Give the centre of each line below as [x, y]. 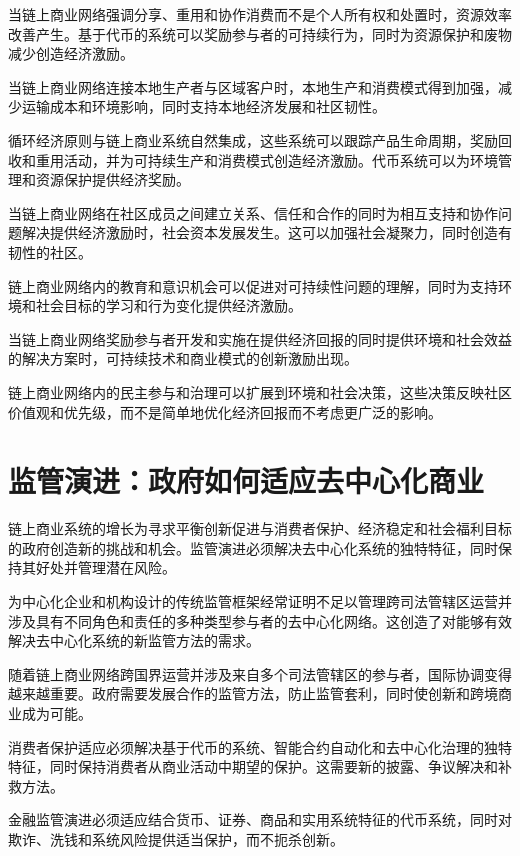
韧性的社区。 [50, 251]
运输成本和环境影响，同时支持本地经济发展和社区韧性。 [203, 106]
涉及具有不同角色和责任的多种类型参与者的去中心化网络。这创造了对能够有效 [260, 620]
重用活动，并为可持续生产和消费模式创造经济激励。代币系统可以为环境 [266, 159]
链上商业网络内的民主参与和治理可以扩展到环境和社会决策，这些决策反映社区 [260, 391]
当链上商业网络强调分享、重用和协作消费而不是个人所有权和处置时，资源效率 [260, 14]
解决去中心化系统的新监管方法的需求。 [134, 640]
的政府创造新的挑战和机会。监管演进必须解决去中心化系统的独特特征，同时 [253, 547]
